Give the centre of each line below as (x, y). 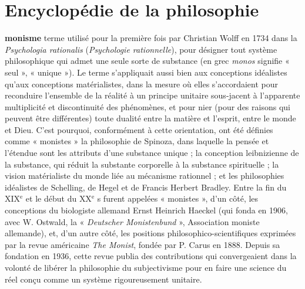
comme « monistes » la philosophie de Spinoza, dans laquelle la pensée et (137, 141)
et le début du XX (58, 198)
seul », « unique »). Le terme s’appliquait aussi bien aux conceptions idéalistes (146, 72)
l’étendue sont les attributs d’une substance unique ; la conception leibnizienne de (152, 153)
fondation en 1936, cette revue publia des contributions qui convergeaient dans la (151, 256)
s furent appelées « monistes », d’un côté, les (178, 198)
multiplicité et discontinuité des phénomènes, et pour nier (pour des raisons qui (148, 106)
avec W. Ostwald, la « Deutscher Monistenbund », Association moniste (132, 221)
